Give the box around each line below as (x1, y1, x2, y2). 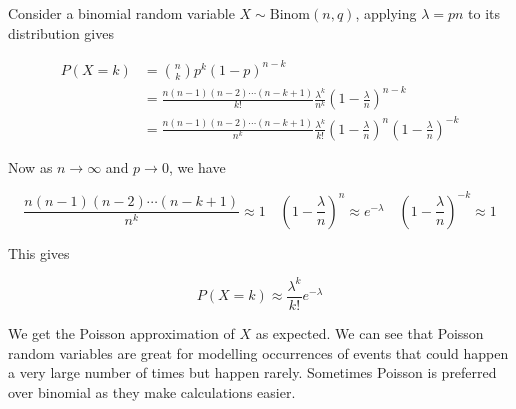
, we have (168, 156, 226, 177)
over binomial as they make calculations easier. (8, 381, 296, 402)
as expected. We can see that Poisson (255, 323, 484, 344)
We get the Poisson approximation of (8, 323, 235, 344)
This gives (8, 242, 70, 263)
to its (468, 3, 501, 23)
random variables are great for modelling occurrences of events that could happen (8, 342, 509, 363)
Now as (8, 156, 53, 177)
